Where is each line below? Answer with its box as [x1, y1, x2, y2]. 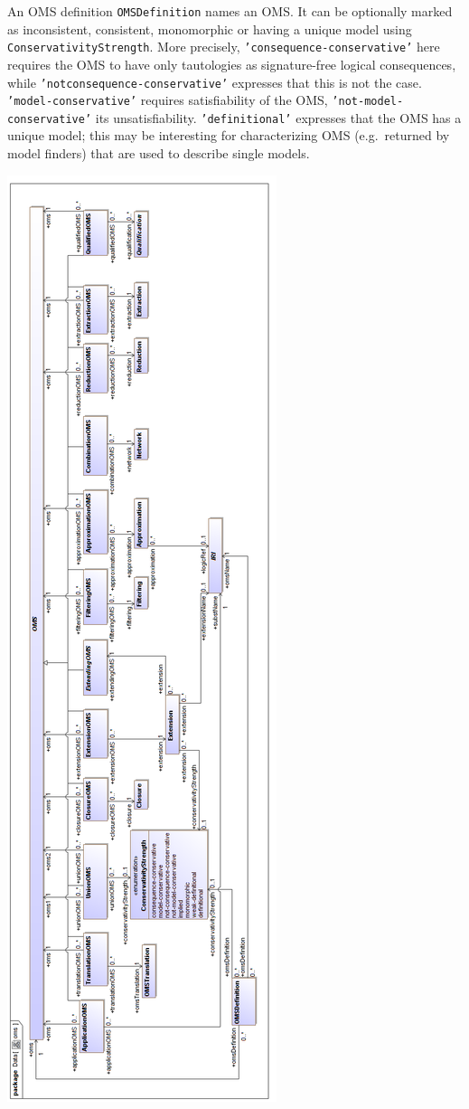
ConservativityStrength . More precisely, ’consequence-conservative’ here [7, 37, 440, 56]
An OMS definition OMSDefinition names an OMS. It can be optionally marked [7, 2, 453, 20]
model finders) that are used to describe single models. [7, 144, 310, 163]
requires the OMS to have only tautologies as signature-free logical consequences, [7, 54, 456, 73]
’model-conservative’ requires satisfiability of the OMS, [7, 90, 328, 109]
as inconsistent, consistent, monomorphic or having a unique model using [7, 19, 412, 38]
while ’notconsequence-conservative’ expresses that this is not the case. [7, 72, 422, 91]
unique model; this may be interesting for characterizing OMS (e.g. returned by [7, 126, 450, 145]
